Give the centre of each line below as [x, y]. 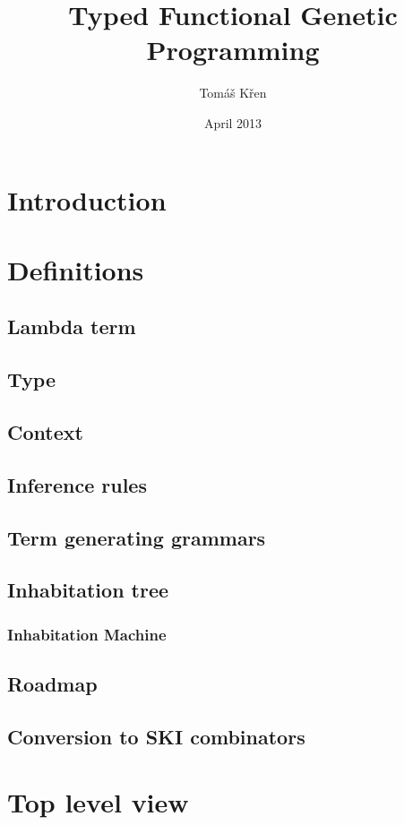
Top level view [98, 802]
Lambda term [72, 327]
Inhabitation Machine [87, 634]
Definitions [76, 269]
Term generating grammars [137, 537]
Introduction [87, 199]
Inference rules [77, 484]
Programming [233, 50]
